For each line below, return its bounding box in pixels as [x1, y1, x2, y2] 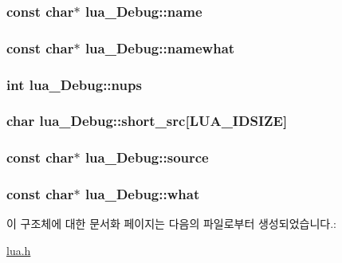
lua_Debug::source [85, 147, 209, 167]
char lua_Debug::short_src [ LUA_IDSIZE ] [6, 111, 288, 131]
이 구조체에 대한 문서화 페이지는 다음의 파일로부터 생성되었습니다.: [6, 215, 336, 232]
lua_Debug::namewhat [85, 37, 235, 57]
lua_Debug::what [85, 184, 200, 204]
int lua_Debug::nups [6, 74, 142, 94]
